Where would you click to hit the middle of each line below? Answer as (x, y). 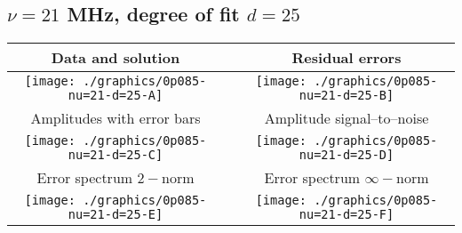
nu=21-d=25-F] (346, 215)
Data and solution (115, 58)
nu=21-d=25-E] (115, 215)
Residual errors (346, 58)
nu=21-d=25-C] (115, 155)
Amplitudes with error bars (115, 118)
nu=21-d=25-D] (346, 155)
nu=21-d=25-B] (346, 96)
